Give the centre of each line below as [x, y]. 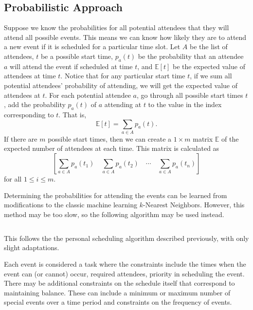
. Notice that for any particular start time [123, 76]
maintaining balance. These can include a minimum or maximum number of [117, 292]
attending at [123, 104]
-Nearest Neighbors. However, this [194, 205]
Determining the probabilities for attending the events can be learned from [116, 195]
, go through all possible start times [190, 95]
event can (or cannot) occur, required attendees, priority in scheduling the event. [124, 273]
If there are [21, 138]
